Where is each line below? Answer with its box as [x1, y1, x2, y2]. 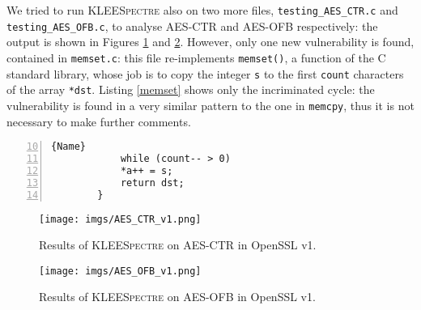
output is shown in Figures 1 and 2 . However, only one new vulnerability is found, [6, 33, 415, 50]
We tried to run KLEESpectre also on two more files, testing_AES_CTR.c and [6, 2, 398, 18]
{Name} [51, 141, 86, 153]
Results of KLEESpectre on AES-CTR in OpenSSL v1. [39, 236, 317, 253]
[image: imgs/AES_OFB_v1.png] [39, 265, 202, 277]
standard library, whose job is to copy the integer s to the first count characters [6, 65, 404, 82]
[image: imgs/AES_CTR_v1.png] [39, 213, 202, 225]
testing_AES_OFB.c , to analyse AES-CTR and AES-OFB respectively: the [6, 17, 378, 34]
